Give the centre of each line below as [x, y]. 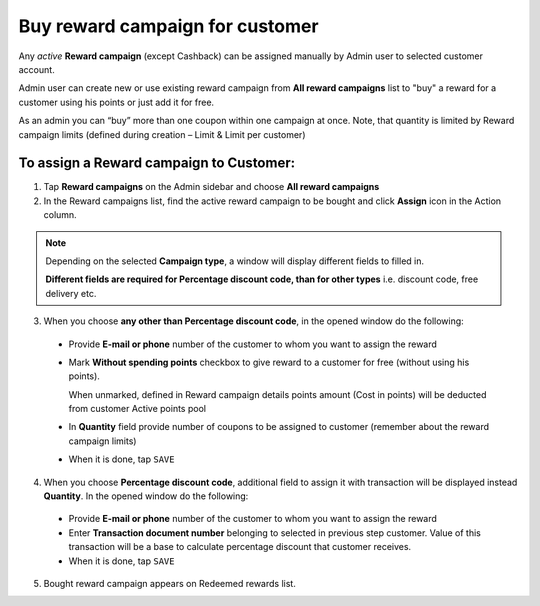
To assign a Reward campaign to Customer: [156, 163]
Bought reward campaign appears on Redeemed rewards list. [170, 583]
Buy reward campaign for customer [168, 26]
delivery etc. [71, 293]
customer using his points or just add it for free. [116, 102]
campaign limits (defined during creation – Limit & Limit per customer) [162, 134]
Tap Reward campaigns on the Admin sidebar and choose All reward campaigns [211, 187]
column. [60, 215]
